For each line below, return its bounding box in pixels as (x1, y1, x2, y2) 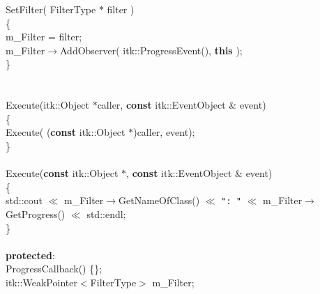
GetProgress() (6, 206, 66, 221)
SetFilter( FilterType (6, 2, 96, 16)
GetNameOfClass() (119, 193, 200, 208)
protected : (6, 247, 55, 262)
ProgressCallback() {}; (6, 261, 102, 276)
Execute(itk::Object (6, 98, 89, 112)
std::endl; (86, 206, 126, 221)
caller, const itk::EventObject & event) (97, 98, 266, 112)
